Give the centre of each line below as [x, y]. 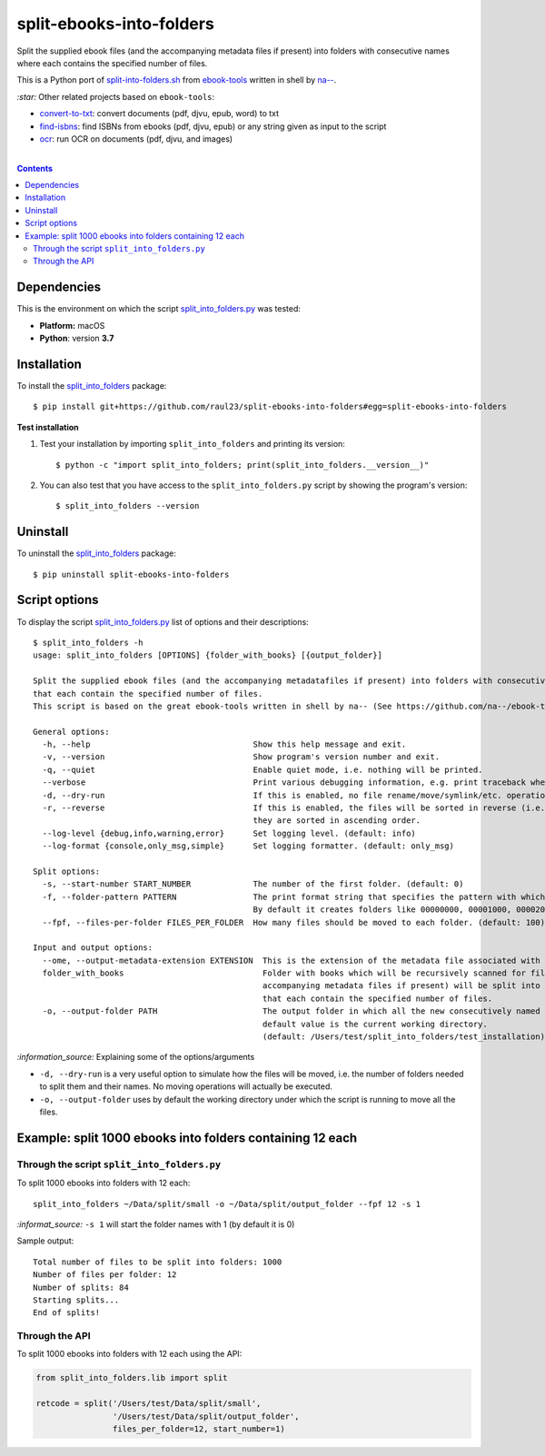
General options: [71, 732]
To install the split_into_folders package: [92, 386]
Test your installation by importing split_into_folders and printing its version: [192, 444]
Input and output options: [93, 948]
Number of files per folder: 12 [105, 1275]
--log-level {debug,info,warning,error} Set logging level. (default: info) [229, 833]
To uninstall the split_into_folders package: [96, 553]
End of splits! [67, 1313]
